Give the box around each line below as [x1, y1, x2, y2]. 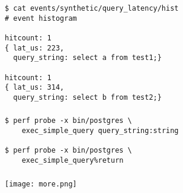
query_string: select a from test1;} [13, 53, 162, 62]
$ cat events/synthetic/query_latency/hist [5, 4, 179, 12]
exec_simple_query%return [21, 156, 124, 165]
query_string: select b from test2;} [13, 93, 162, 102]
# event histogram [5, 14, 77, 23]
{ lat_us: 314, [5, 83, 65, 92]
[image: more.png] [5, 179, 77, 188]
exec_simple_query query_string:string [21, 126, 179, 135]
